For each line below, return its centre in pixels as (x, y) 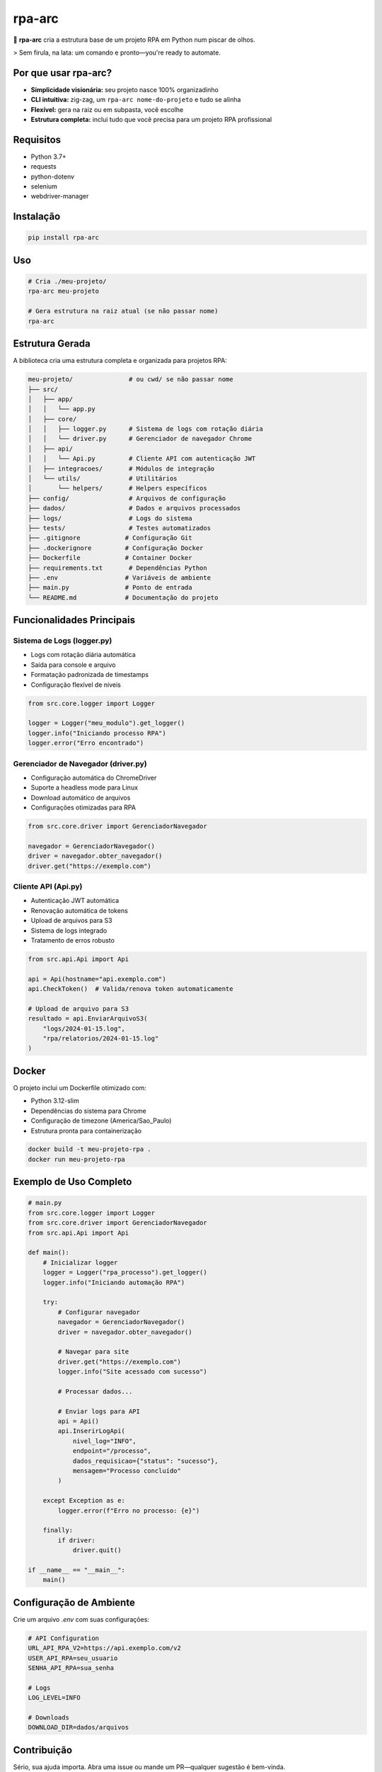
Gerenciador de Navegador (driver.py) (80, 763)
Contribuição (43, 1750)
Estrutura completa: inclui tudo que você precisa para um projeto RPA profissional (151, 120)
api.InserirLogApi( (91, 1431)
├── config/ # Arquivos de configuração (127, 498)
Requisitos (37, 139)
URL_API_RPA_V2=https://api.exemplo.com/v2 (105, 1648)
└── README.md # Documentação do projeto (123, 598)
